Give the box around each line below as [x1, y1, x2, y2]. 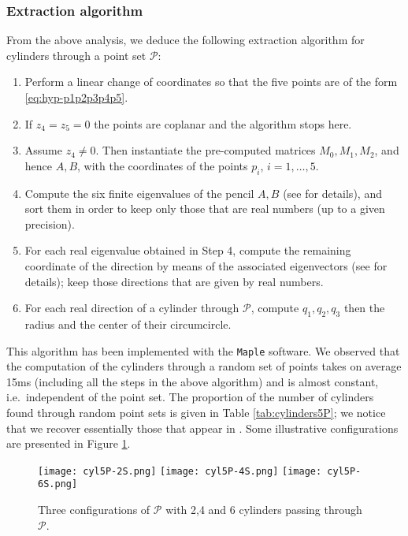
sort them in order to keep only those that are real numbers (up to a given [24, 200, 385, 217]
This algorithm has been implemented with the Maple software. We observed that [6, 342, 400, 359]
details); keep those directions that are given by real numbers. [24, 273, 324, 289]
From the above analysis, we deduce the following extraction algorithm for [6, 32, 365, 48]
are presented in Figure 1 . [6, 435, 131, 452]
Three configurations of [38, 501, 150, 518]
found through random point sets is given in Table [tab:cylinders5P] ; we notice [6, 404, 386, 420]
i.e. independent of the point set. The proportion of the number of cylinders [6, 389, 374, 405]
